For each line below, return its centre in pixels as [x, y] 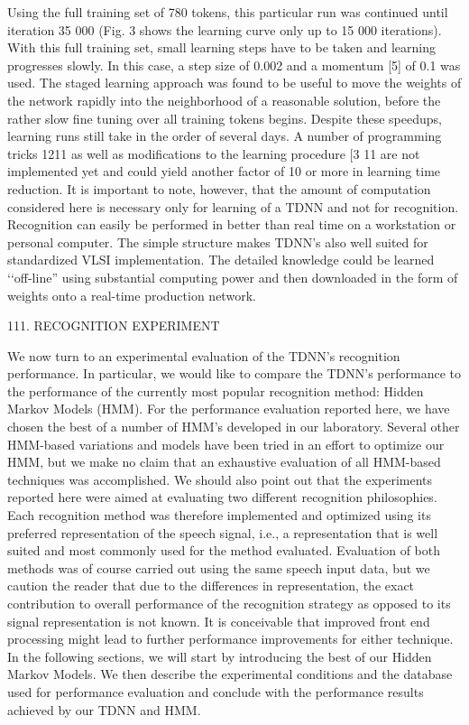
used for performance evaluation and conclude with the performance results [216, 691]
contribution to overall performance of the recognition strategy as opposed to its [229, 603]
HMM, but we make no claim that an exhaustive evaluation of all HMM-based [224, 462]
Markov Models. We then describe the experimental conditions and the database [230, 674]
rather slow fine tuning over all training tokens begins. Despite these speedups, [225, 118]
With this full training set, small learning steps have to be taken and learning [221, 47]
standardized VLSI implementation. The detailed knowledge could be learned [221, 260]
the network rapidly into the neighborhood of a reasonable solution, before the [224, 100]
